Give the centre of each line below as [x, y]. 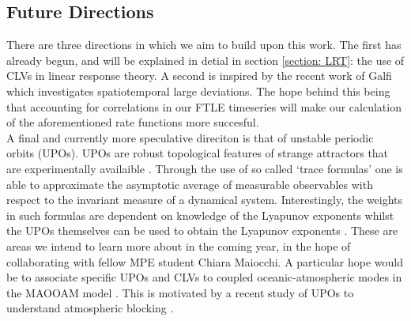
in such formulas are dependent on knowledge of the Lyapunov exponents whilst [200, 215]
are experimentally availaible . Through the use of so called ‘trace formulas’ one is [205, 168]
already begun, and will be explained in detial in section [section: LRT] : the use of [205, 60]
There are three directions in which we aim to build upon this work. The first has [204, 45]
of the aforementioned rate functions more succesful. [133, 122]
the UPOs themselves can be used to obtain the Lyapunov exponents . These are [202, 230]
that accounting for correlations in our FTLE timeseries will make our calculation [204, 106]
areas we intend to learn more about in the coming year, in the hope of [179, 245]
